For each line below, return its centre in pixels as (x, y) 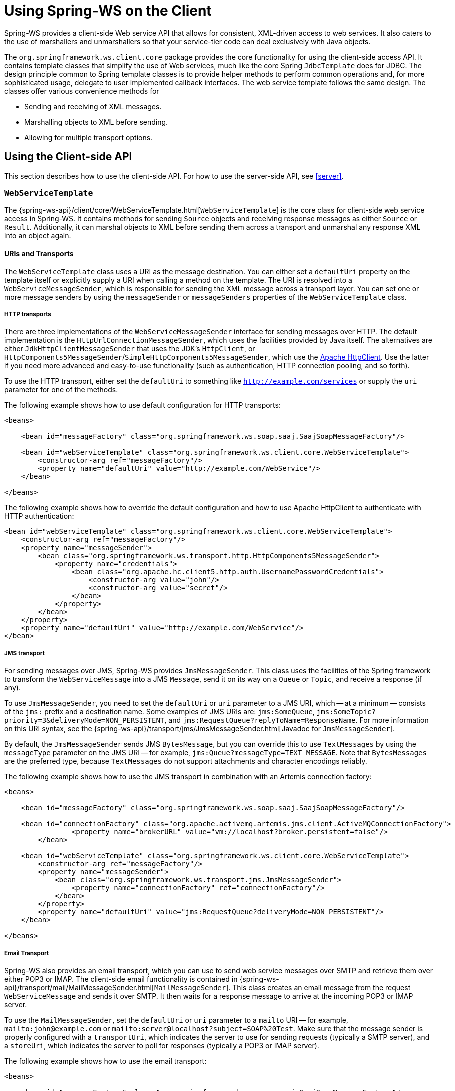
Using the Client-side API (68, 157)
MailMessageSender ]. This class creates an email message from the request (282, 987)
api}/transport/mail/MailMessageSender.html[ (79, 987)
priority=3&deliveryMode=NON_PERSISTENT (84, 720)
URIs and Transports (39, 253)
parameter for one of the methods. (61, 390)
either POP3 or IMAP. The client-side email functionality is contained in (121, 979)
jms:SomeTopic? (346, 712)
